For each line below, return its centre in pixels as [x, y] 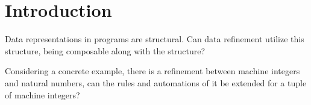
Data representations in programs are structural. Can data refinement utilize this [155, 39]
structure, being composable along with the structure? [105, 50]
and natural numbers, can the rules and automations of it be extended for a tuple [156, 82]
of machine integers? [42, 94]
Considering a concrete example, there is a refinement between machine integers [152, 71]
